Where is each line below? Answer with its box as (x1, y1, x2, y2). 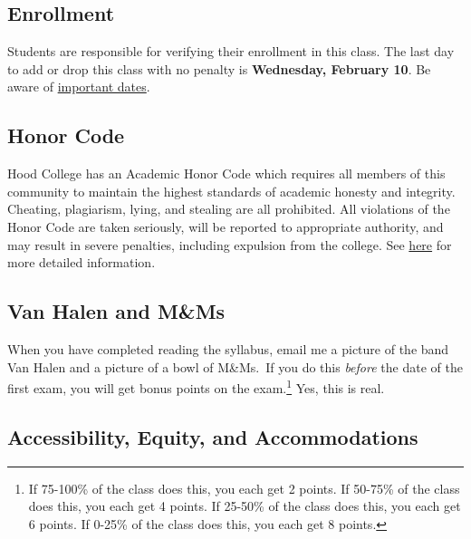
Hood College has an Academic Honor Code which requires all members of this (7, 164, 446, 183)
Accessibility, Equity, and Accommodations (7, 422, 418, 450)
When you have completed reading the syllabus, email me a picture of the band (7, 339, 449, 358)
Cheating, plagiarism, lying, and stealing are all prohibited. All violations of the (7, 199, 450, 218)
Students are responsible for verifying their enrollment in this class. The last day (7, 42, 455, 61)
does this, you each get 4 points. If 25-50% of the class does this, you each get (28, 496, 461, 515)
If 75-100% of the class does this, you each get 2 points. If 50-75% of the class (28, 478, 460, 497)
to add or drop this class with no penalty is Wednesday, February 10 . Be (7, 59, 431, 78)
